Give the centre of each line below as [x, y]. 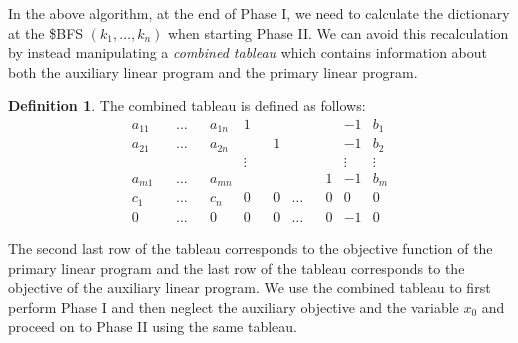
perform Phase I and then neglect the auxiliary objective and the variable [233, 306]
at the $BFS [46, 32]
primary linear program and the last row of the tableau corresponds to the [236, 267]
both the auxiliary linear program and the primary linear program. [213, 71]
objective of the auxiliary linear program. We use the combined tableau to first [249, 287]
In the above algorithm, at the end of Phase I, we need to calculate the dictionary [259, 13]
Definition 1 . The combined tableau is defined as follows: [187, 105]
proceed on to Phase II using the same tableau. [153, 326]
